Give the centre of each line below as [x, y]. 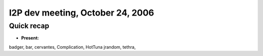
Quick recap [29, 26]
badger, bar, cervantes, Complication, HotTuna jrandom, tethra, [72, 47]
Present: [30, 38]
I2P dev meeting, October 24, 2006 [82, 13]
